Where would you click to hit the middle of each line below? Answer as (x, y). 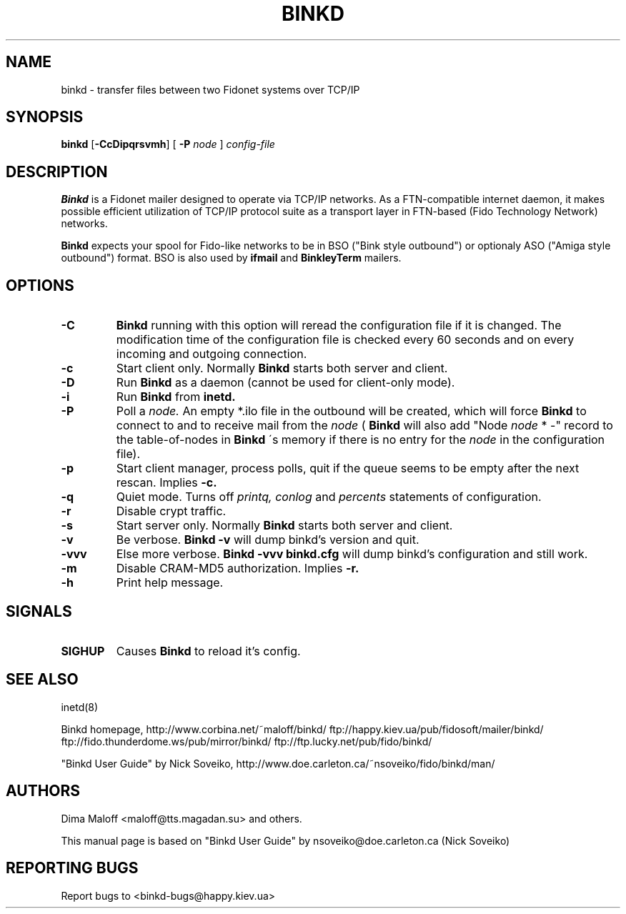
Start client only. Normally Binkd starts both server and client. (282, 368)
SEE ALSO (42, 680)
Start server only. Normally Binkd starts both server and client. (284, 526)
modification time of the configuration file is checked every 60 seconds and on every (345, 340)
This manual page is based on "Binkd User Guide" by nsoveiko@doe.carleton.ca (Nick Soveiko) (285, 840)
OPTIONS (40, 285)
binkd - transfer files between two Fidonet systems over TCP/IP (210, 89)
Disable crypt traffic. (171, 511)
